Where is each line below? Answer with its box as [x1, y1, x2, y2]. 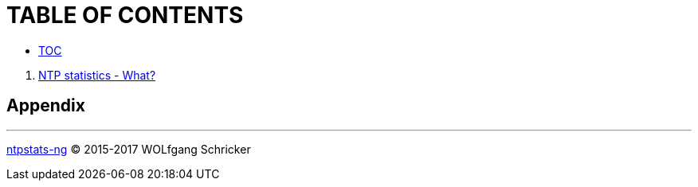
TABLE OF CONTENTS [6, 2, 244, 29]
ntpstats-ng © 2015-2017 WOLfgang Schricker [6, 142, 251, 156]
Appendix [6, 95, 85, 116]
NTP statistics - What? [38, 68, 156, 82]
